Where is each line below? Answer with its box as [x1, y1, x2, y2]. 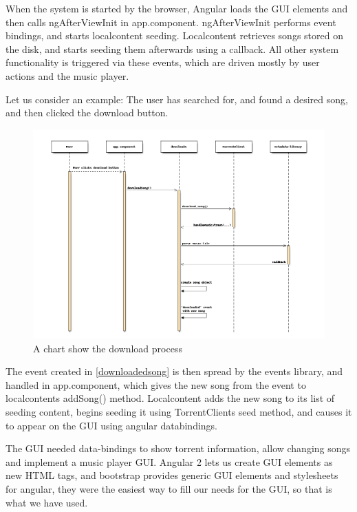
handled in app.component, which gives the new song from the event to [6, 377, 306, 392]
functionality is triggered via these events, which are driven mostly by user [6, 55, 320, 70]
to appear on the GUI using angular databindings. [6, 418, 218, 432]
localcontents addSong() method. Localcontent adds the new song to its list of [6, 391, 335, 405]
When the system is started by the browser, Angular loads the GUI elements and [6, 1, 348, 15]
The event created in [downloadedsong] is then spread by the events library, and [6, 364, 343, 378]
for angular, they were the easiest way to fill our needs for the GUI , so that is [6, 482, 332, 496]
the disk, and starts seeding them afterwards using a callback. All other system [6, 41, 339, 56]
